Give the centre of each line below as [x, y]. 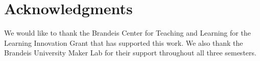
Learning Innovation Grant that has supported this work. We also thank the [124, 42]
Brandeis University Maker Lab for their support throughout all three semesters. [130, 53]
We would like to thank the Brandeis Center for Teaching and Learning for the [127, 33]
